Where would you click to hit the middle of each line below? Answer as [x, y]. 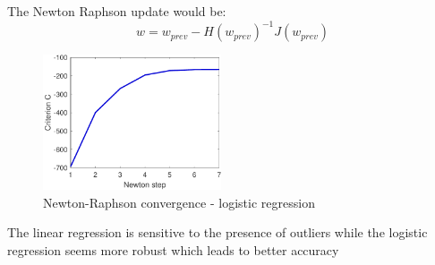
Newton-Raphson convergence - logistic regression [179, 202]
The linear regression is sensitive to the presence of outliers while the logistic [217, 232]
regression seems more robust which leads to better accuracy [173, 250]
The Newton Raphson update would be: [117, 11]
